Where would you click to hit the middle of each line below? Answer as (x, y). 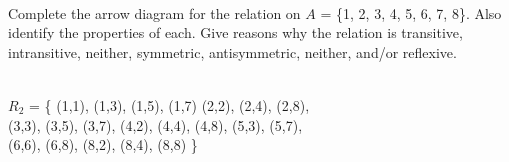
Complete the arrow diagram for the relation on (154, 12)
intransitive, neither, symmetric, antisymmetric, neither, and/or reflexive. (232, 51)
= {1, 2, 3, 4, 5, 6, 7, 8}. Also (411, 12)
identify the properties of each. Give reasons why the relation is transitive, (235, 32)
